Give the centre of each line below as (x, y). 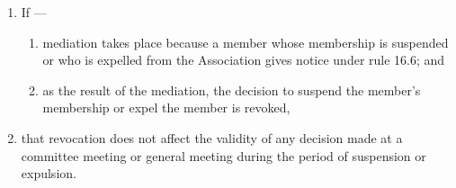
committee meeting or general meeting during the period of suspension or (224, 155)
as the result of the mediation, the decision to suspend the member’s (232, 90)
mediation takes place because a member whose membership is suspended (246, 42)
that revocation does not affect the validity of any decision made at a (212, 137)
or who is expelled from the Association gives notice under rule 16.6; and (244, 60)
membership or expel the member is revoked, (166, 107)
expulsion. (49, 173)
